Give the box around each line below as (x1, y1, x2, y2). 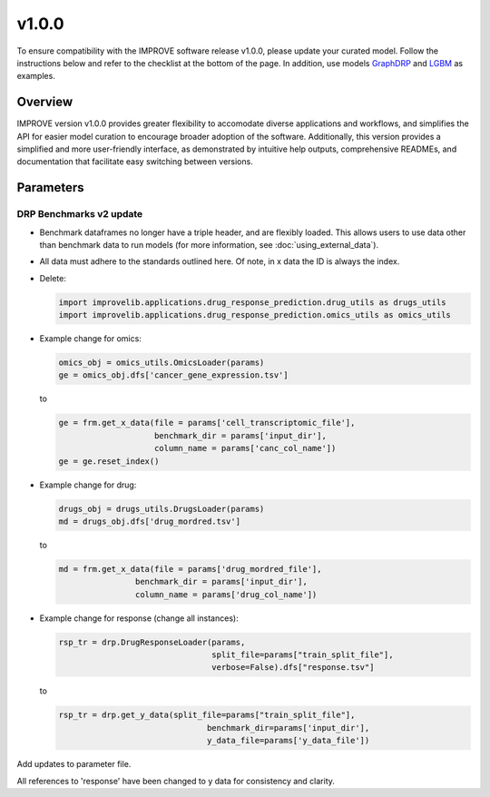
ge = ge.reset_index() (58, 456, 160, 467)
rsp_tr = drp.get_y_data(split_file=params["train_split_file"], (58, 710, 356, 721)
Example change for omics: (39, 333, 142, 344)
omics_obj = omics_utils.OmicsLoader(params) (58, 358, 265, 368)
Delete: (39, 272, 67, 283)
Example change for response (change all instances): (39, 613, 240, 624)
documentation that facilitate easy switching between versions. (16, 156, 253, 167)
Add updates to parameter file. (16, 759, 132, 770)
